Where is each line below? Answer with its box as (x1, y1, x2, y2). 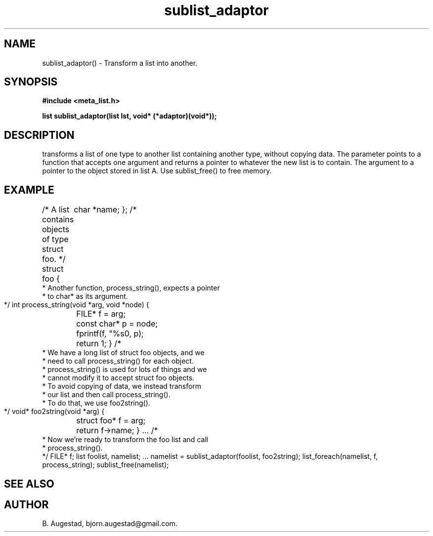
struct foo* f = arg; (76, 415, 146, 426)
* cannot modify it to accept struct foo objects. (42, 373, 195, 382)
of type (42, 234, 69, 245)
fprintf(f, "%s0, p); (76, 329, 144, 339)
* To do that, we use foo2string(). (42, 399, 150, 408)
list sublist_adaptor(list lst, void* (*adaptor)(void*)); (42, 112, 217, 121)
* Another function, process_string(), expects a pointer (42, 284, 220, 292)
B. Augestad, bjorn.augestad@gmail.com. (42, 519, 177, 528)
